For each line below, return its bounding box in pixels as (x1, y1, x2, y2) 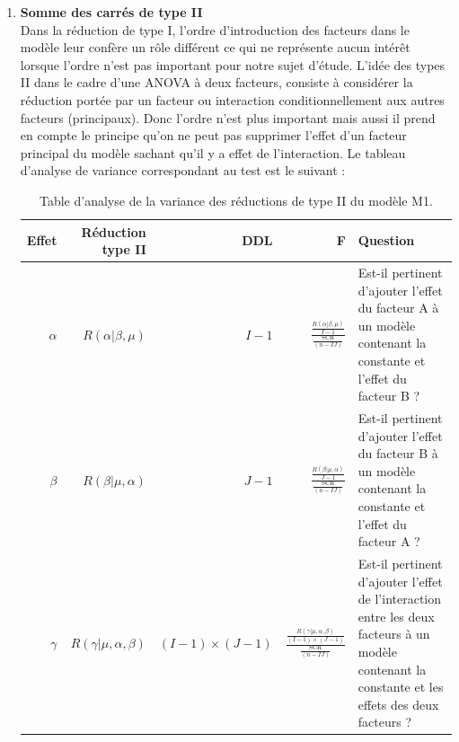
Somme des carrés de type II (20, 3, 203, 21)
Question (357, 231, 415, 250)
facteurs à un (357, 624, 430, 643)
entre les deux (357, 606, 435, 625)
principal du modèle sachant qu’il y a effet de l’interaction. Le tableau (20, 143, 406, 162)
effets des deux (357, 694, 439, 713)
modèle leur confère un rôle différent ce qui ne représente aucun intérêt (20, 38, 410, 57)
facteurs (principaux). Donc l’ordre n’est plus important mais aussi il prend (20, 108, 436, 127)
